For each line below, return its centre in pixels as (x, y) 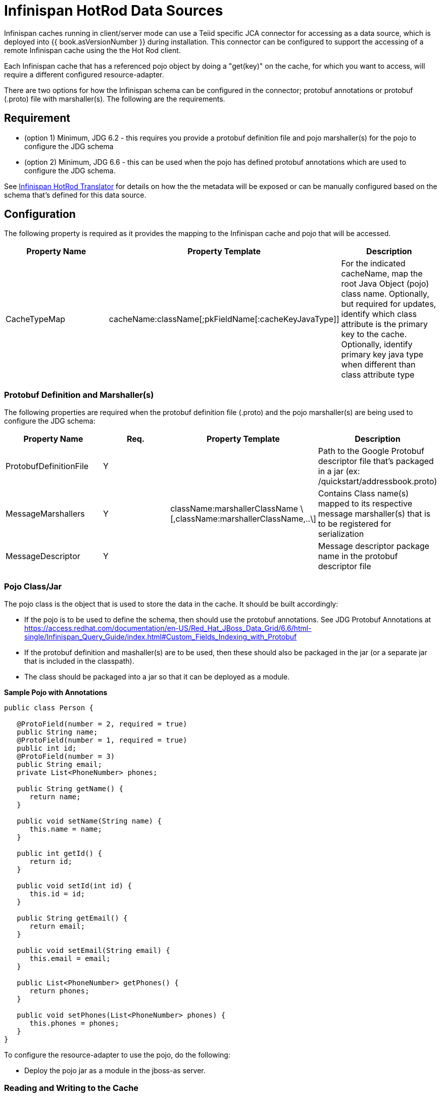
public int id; (47, 748)
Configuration (40, 214)
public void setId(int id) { (74, 885)
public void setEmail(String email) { (93, 950)
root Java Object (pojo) (385, 284)
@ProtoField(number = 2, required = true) (102, 724)
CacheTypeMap (36, 319)
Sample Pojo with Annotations (56, 692)
